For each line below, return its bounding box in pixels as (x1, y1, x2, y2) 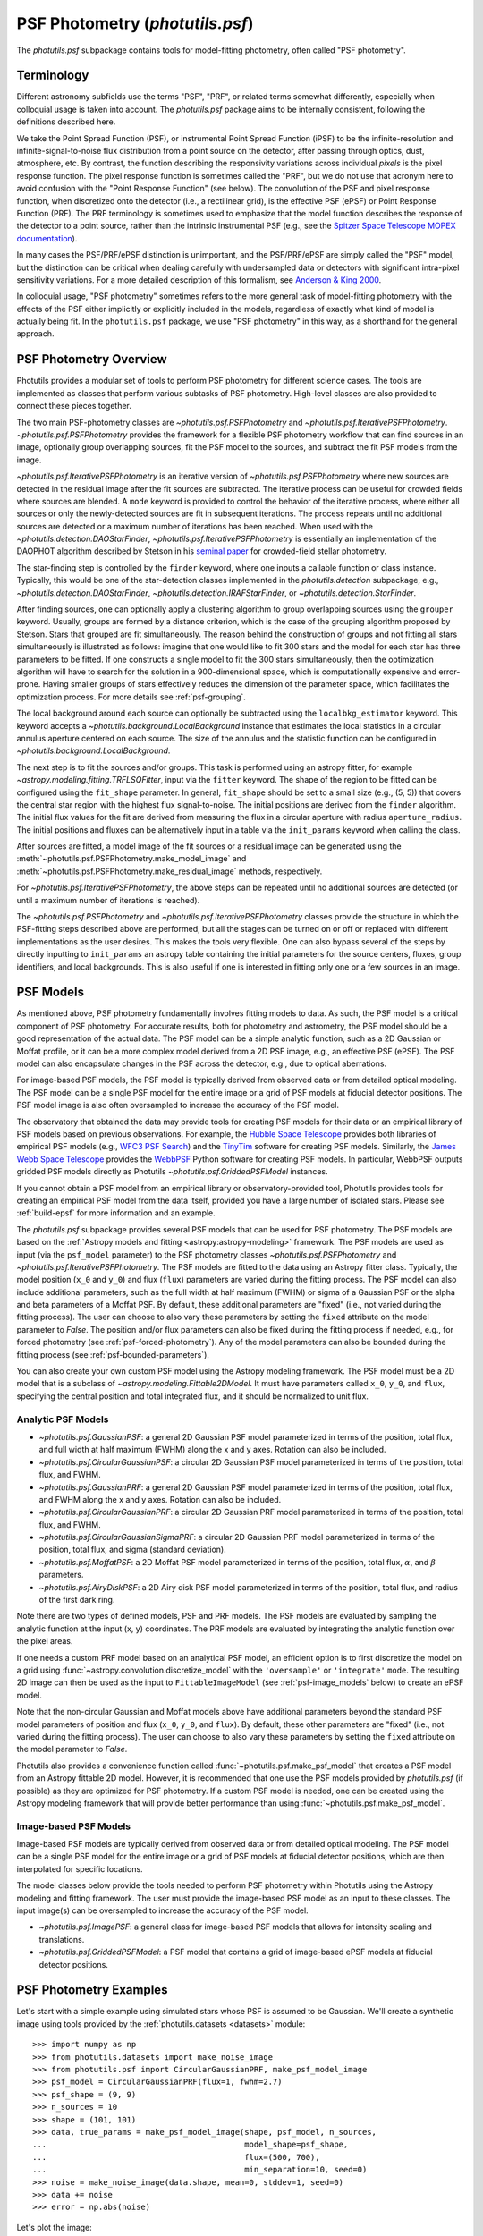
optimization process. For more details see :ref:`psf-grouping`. (16, 691, 246, 702)
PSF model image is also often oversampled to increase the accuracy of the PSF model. (16, 1100, 340, 1111)
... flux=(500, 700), (32, 2152, 321, 2162)
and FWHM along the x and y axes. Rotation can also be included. (38, 1494, 282, 1504)
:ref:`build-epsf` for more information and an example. (16, 1207, 216, 1218)
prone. (16, 679, 41, 690)
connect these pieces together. (16, 401, 131, 411)
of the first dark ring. (38, 1595, 115, 1605)
